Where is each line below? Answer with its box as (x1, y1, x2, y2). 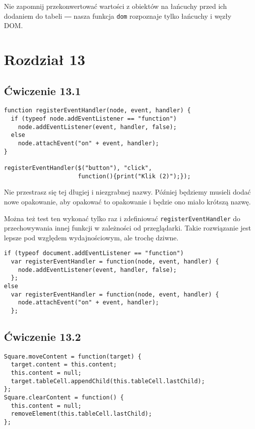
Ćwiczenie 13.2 (4, 329, 81, 344)
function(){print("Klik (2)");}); (78, 172, 191, 180)
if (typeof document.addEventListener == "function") (4, 250, 184, 257)
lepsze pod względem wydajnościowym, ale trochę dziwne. (4, 232, 179, 242)
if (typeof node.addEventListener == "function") (11, 115, 177, 123)
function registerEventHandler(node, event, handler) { (4, 107, 191, 114)
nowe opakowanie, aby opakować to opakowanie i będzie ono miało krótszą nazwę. (4, 196, 251, 206)
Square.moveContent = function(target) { (4, 353, 142, 360)
